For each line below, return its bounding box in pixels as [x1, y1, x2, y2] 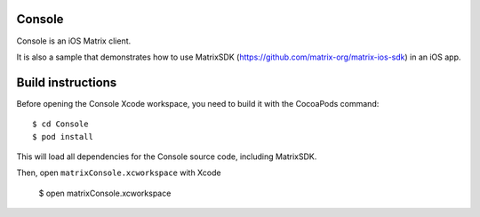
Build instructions [16, 75, 117, 90]
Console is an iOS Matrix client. [16, 36, 132, 46]
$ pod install [32, 132, 93, 141]
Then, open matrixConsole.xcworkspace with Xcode [16, 167, 221, 178]
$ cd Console [32, 119, 89, 129]
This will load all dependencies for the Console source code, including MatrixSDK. [16, 151, 317, 162]
